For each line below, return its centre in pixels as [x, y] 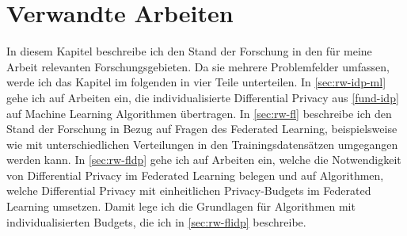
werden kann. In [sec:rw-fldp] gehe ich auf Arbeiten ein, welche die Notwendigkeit [204, 160]
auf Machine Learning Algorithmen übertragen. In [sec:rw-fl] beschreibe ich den [199, 113]
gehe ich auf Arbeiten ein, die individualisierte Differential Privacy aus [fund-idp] [203, 97]
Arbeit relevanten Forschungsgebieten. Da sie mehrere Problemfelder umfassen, [198, 66]
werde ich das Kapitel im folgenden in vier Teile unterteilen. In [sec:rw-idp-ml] [196, 82]
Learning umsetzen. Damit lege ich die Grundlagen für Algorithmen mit [181, 206]
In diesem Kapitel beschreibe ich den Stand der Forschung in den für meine [189, 51]
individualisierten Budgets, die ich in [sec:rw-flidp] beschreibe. [156, 221]
